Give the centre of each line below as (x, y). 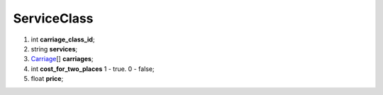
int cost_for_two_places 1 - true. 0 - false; (93, 69)
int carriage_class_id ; (63, 39)
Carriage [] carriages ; (62, 59)
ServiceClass (53, 18)
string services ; (54, 49)
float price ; (47, 79)
